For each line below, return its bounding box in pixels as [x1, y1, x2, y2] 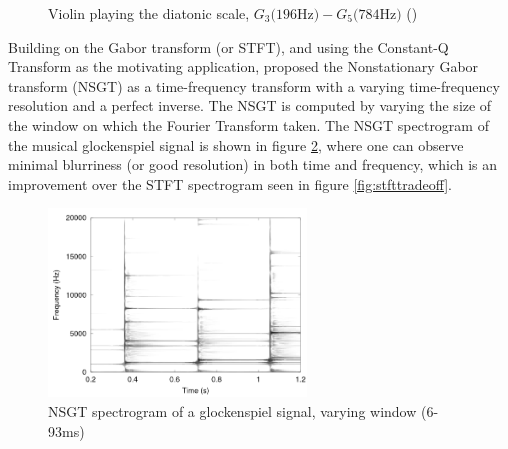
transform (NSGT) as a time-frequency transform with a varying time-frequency [8, 75, 500, 96]
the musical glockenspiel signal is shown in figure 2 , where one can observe [8, 134, 464, 155]
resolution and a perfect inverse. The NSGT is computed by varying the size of [8, 95, 492, 116]
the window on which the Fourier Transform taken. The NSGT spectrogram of [8, 114, 489, 135]
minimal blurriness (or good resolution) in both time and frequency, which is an [8, 154, 498, 175]
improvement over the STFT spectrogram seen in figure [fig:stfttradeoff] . [8, 173, 452, 194]
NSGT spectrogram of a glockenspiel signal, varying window [48, 400, 417, 421]
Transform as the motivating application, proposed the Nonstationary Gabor [8, 56, 479, 77]
